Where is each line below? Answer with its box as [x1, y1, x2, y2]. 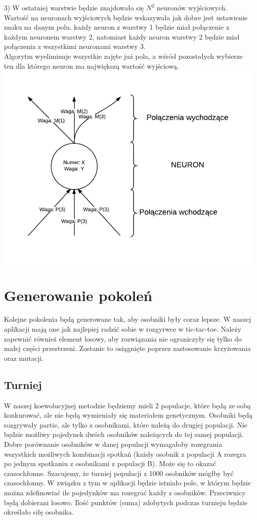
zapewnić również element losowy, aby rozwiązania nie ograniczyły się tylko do [4, 333, 242, 344]
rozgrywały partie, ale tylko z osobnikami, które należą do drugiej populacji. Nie [4, 419, 248, 430]
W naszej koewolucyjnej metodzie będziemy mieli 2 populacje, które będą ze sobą [4, 400, 251, 410]
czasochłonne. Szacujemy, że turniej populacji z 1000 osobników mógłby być [4, 468, 234, 478]
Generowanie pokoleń [4, 285, 153, 305]
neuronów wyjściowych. [157, 2, 227, 12]
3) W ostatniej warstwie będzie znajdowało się [4, 2, 144, 12]
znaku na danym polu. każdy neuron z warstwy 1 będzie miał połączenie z [4, 22, 229, 32]
